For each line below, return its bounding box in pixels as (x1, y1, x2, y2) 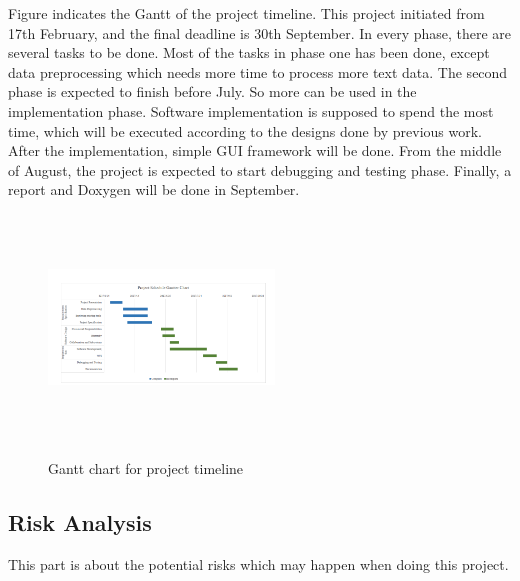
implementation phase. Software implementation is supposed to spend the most (8, 100, 494, 121)
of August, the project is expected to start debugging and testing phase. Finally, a (8, 159, 512, 180)
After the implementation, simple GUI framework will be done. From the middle (8, 140, 502, 161)
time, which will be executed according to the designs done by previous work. (8, 120, 482, 141)
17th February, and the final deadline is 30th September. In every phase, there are (8, 22, 512, 43)
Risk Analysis (8, 507, 152, 538)
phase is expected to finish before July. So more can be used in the (8, 81, 417, 102)
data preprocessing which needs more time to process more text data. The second (8, 61, 508, 82)
